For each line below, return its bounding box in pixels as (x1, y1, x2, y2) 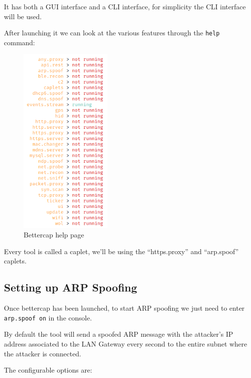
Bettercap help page (24, 230, 84, 240)
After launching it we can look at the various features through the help (4, 28, 220, 38)
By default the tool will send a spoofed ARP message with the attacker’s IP (4, 329, 233, 339)
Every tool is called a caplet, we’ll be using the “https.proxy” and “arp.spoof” (4, 246, 239, 256)
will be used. (4, 11, 42, 21)
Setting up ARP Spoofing (4, 280, 137, 295)
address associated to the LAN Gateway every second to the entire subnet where (4, 338, 247, 349)
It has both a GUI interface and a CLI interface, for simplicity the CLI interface (4, 1, 246, 11)
